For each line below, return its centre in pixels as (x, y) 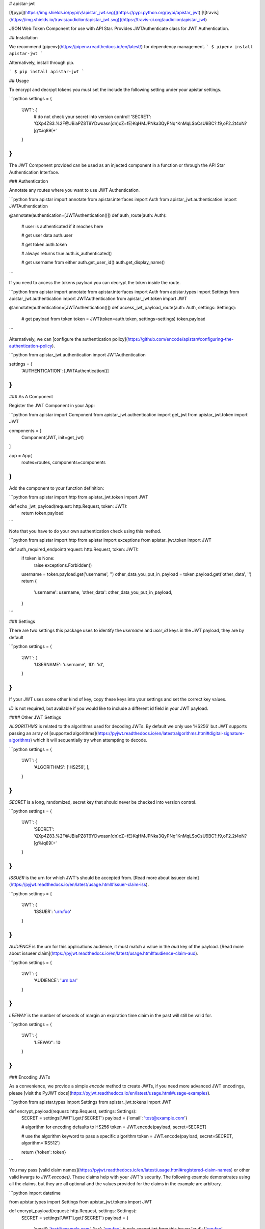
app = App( (21, 455)
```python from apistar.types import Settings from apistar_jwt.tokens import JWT (90, 1102)
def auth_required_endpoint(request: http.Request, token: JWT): (74, 549)
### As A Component (31, 397)
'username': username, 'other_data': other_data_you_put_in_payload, (103, 592)
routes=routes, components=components (64, 463)
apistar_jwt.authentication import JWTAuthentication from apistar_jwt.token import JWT (98, 299)
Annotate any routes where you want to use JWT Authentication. (74, 190)
